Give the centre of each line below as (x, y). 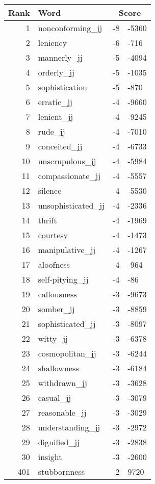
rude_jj (51, 131)
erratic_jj (55, 102)
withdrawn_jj (62, 383)
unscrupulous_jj (67, 161)
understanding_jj (69, 427)
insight (50, 457)
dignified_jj (59, 442)
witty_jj (53, 338)
